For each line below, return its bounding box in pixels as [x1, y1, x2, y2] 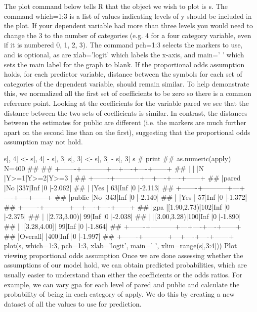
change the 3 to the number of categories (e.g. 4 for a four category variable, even [4, 30, 251, 40]
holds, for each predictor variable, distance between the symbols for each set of [4, 69, 242, 79]
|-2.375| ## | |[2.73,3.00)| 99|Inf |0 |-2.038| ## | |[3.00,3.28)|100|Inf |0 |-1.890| [4, 211, 241, 222]
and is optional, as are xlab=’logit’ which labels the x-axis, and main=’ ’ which [4, 49, 244, 59]
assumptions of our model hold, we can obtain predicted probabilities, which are [4, 260, 247, 270]
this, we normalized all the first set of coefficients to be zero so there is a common [4, 88, 252, 98]
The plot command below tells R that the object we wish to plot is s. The [4, 1, 228, 11]
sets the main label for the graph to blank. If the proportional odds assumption [4, 59, 245, 69]
